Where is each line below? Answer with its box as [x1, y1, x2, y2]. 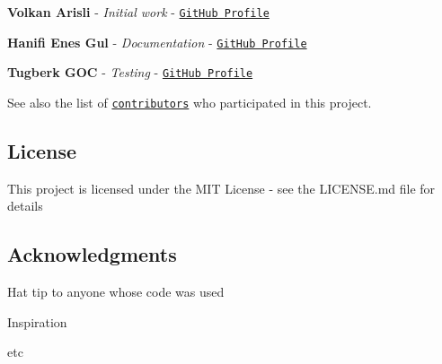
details [7, 196, 43, 215]
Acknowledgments [7, 240, 177, 268]
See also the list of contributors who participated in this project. [7, 92, 372, 111]
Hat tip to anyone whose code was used [7, 282, 225, 301]
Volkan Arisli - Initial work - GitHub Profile [7, 3, 270, 21]
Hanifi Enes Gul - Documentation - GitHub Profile [7, 32, 307, 51]
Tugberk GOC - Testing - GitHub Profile [7, 63, 253, 82]
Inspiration [7, 312, 67, 331]
